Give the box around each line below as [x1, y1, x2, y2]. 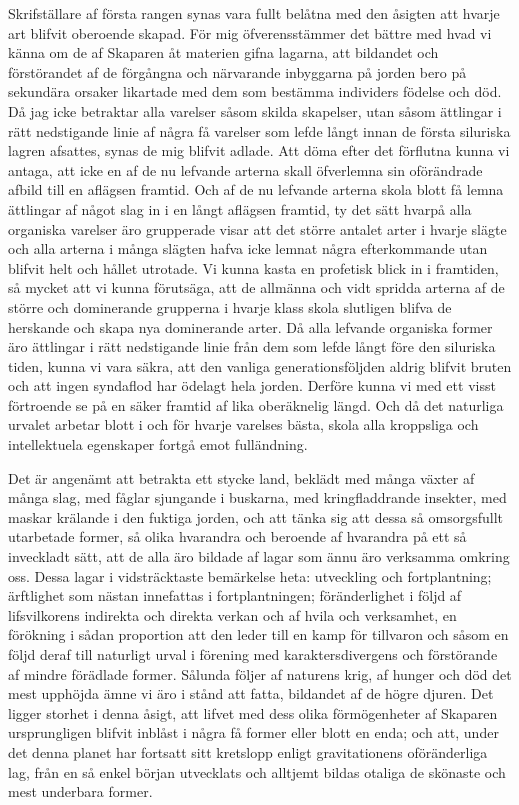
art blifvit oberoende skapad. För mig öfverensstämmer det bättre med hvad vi [8, 22, 492, 43]
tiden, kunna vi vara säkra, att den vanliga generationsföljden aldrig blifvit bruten [8, 355, 512, 376]
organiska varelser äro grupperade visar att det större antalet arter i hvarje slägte [8, 218, 507, 239]
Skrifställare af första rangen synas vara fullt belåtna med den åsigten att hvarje [8, 3, 500, 23]
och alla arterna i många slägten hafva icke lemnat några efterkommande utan [8, 238, 488, 259]
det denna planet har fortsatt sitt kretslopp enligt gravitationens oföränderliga [8, 741, 488, 762]
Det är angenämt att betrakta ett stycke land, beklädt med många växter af [8, 467, 475, 488]
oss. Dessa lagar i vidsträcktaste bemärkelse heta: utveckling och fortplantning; [8, 565, 492, 586]
